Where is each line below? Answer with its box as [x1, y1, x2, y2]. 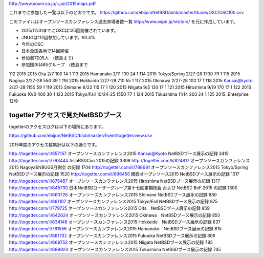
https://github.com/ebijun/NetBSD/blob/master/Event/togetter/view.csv [9, 132, 153, 139]
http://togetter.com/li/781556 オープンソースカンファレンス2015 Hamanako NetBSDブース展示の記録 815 [9, 226, 222, 232]
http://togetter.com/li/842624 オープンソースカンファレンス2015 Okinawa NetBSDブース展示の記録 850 [9, 212, 220, 218]
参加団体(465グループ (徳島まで [21, 62, 88, 68]
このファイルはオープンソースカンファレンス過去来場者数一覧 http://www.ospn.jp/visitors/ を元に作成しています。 [9, 19, 238, 24]
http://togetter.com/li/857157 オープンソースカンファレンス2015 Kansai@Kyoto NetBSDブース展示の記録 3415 [9, 150, 229, 156]
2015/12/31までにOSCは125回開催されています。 [21, 27, 118, 34]
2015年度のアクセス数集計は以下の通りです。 [9, 142, 100, 148]
